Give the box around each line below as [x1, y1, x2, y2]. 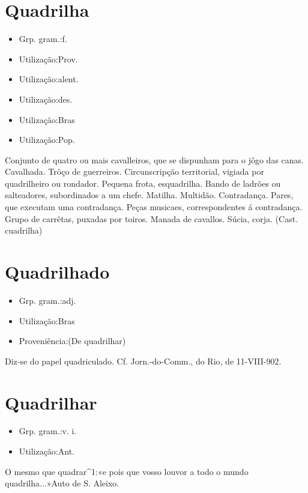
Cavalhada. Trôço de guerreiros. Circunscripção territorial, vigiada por [5, 165, 264, 178]
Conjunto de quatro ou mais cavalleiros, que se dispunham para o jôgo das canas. [5, 153, 304, 166]
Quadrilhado [5, 259, 110, 284]
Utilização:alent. [19, 73, 79, 85]
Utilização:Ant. [19, 445, 74, 458]
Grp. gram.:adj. [19, 294, 76, 306]
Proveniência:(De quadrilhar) [19, 334, 126, 347]
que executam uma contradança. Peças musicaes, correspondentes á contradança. [5, 201, 303, 213]
